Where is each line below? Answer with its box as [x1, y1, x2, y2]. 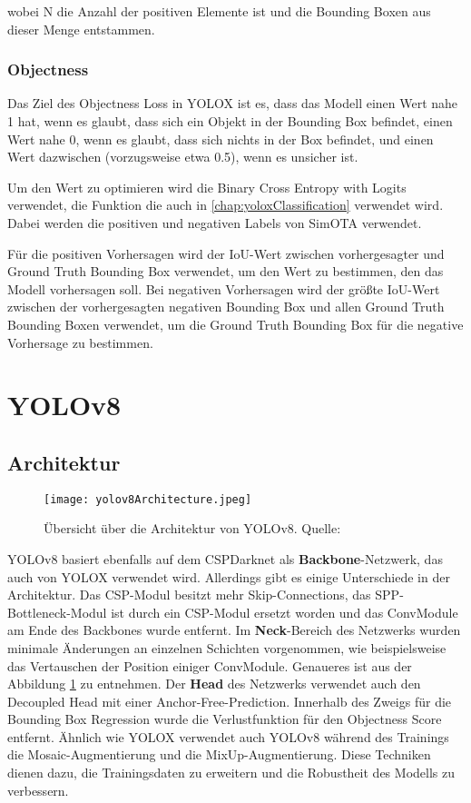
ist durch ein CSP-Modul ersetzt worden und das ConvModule [111, 602, 458, 621]
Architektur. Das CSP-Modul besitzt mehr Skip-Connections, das [7, 585, 371, 604]
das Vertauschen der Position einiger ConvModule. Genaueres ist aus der [7, 656, 412, 675]
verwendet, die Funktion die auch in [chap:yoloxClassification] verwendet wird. [7, 195, 444, 214]
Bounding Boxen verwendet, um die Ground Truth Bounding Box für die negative [7, 314, 464, 333]
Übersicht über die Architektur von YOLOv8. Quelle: [44, 519, 341, 538]
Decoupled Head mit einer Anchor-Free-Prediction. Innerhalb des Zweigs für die [7, 691, 452, 710]
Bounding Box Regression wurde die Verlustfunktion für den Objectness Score [7, 709, 442, 729]
